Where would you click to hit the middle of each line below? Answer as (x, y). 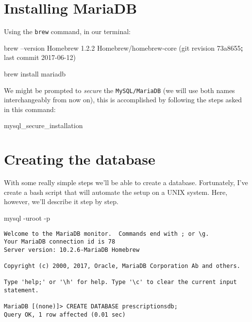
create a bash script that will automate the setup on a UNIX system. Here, (116, 192)
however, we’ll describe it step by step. (61, 201)
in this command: (30, 109)
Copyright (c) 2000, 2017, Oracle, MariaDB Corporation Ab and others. (122, 266)
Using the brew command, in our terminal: (67, 31)
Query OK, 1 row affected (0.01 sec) (65, 315)
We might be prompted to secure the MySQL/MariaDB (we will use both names (119, 90)
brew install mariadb (35, 73)
